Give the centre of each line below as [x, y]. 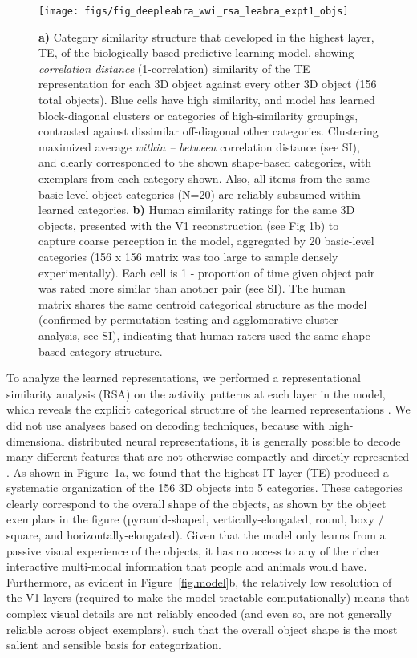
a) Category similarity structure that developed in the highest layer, [206, 36]
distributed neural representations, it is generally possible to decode [235, 440]
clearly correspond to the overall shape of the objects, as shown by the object [196, 503]
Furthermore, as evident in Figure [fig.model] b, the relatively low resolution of [199, 581]
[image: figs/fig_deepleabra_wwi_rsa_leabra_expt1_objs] [194, 11]
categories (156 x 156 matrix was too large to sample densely [188, 256]
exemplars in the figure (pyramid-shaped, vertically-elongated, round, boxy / [195, 519]
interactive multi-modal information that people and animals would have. [187, 566]
